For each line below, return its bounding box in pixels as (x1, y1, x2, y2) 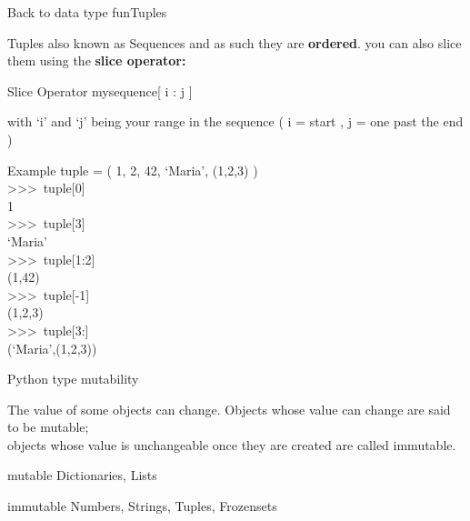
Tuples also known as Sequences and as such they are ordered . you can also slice (7, 33, 462, 52)
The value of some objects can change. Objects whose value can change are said (7, 399, 451, 418)
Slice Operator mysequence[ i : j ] (7, 81, 193, 100)
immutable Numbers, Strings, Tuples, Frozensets (7, 496, 277, 516)
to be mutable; (7, 417, 89, 436)
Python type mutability (7, 369, 139, 388)
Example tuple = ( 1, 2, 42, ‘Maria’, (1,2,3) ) (7, 160, 258, 179)
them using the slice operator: (7, 51, 186, 70)
